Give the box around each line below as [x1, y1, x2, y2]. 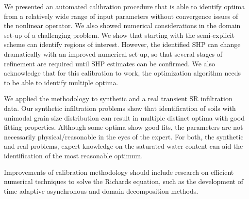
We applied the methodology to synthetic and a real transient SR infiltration [4, 93, 232, 104]
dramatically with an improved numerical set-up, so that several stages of [4, 48, 223, 59]
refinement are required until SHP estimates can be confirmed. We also [4, 58, 215, 68]
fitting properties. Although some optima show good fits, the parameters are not [4, 122, 243, 132]
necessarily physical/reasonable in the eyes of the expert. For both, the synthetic [4, 131, 244, 141]
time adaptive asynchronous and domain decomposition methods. [4, 185, 199, 196]
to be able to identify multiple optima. [4, 77, 118, 87]
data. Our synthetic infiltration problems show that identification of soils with [4, 103, 236, 113]
